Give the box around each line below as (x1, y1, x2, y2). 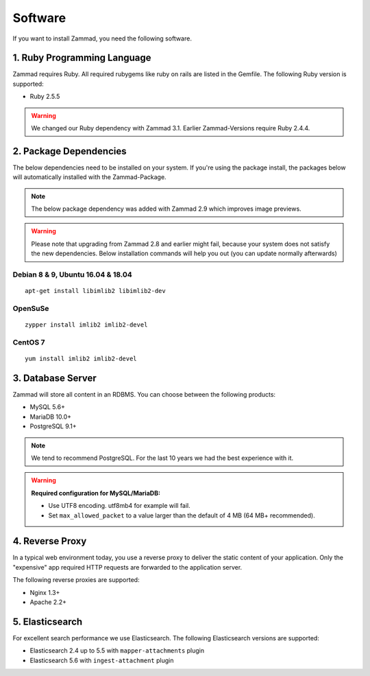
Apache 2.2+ (29, 598, 66, 607)
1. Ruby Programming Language (12, 52, 151, 64)
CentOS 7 (12, 337, 45, 347)
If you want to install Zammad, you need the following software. (12, 34, 192, 43)
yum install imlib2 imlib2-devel (25, 355, 137, 363)
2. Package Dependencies (12, 145, 127, 157)
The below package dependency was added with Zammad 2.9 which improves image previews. (31, 205, 301, 213)
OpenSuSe (12, 303, 49, 313)
